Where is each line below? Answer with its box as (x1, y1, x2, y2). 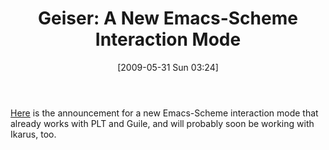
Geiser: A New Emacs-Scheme (38, 7, 298, 30)
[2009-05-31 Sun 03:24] (117, 61, 219, 73)
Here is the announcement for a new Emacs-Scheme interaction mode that (10, 107, 319, 119)
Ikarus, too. (10, 128, 57, 140)
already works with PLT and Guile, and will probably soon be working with (10, 117, 315, 129)
